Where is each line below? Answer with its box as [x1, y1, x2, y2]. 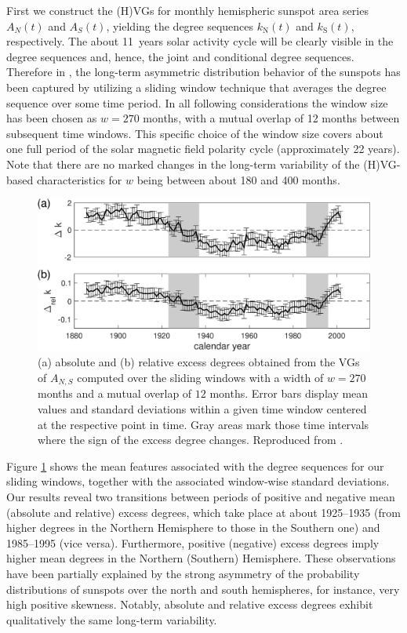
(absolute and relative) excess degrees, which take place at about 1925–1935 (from [6, 504, 401, 520]
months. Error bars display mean [209, 385, 369, 402]
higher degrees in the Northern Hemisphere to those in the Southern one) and [6, 519, 380, 536]
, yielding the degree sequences [106, 17, 254, 34]
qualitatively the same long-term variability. [6, 611, 217, 628]
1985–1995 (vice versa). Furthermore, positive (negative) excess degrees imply [6, 534, 380, 551]
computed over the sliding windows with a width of [77, 369, 324, 385]
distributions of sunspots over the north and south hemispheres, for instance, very [6, 580, 400, 597]
